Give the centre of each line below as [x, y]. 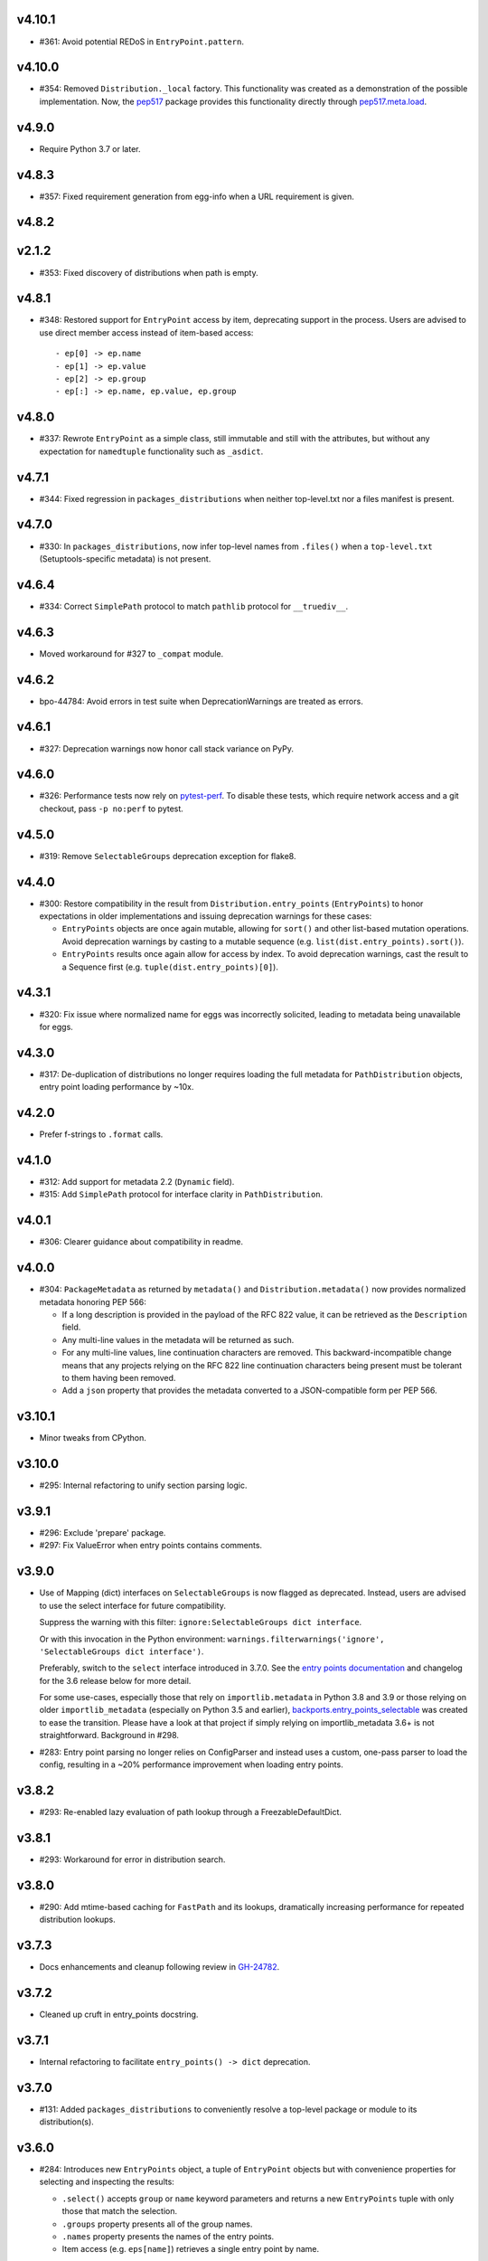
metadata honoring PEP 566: [93, 1301]
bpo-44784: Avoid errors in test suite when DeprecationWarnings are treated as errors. [201, 701]
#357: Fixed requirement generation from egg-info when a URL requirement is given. [197, 196]
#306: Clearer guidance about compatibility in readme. [141, 1242]
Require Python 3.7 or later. [90, 148]
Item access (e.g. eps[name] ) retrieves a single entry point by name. [191, 2249]
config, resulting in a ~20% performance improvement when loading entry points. [191, 1764]
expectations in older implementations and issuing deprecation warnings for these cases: [206, 916]
